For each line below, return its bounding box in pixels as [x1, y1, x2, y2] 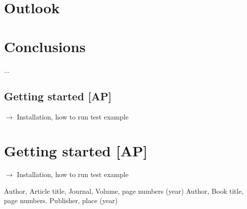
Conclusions [4, 36, 86, 56]
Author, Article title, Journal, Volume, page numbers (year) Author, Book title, [4, 185, 244, 196]
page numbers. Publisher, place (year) [4, 195, 118, 206]
